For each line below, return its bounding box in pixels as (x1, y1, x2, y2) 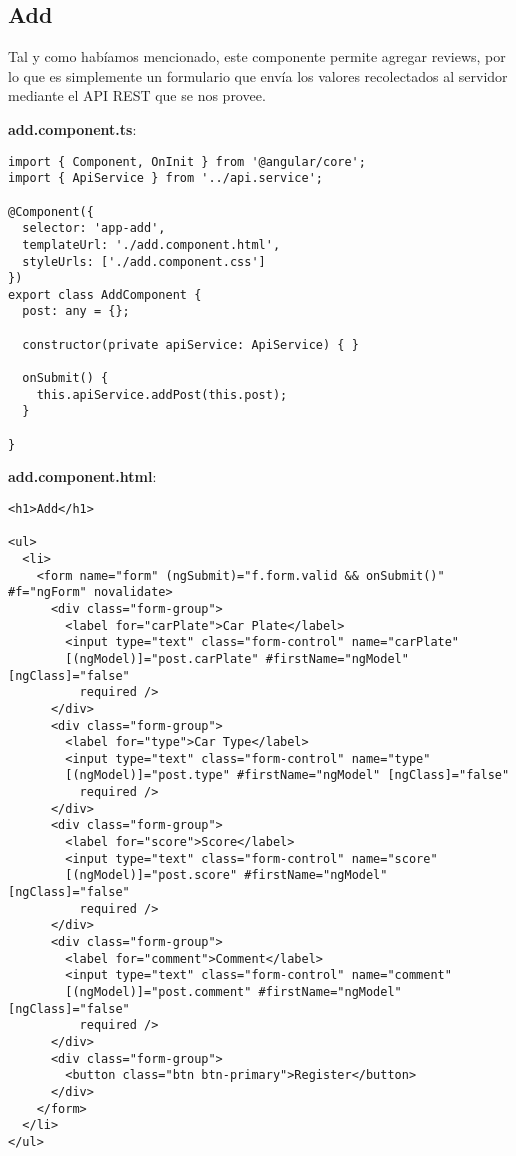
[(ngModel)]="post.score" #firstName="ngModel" (65, 868, 388, 883)
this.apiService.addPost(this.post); (36, 387, 288, 402)
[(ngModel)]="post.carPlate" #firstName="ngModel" (65, 651, 409, 666)
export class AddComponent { (8, 287, 202, 302)
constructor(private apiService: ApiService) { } (22, 337, 359, 352)
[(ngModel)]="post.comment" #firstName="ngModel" (65, 985, 402, 1000)
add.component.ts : (8, 118, 137, 139)
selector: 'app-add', (22, 221, 166, 236)
